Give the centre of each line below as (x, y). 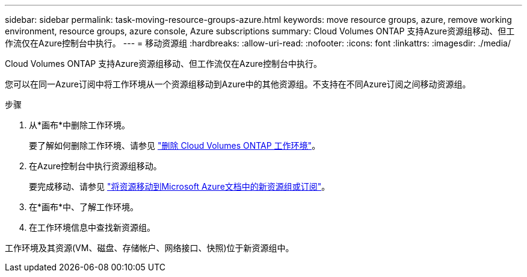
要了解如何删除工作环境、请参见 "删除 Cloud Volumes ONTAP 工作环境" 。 (175, 145)
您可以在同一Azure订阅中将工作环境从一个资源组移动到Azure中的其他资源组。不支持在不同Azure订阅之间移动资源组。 (238, 84)
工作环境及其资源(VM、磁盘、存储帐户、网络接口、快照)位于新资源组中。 (149, 248)
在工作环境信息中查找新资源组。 (92, 227)
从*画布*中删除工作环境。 (80, 125)
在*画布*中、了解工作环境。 (84, 207)
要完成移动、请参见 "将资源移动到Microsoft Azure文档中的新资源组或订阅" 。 (180, 186)
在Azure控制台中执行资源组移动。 (95, 166)
